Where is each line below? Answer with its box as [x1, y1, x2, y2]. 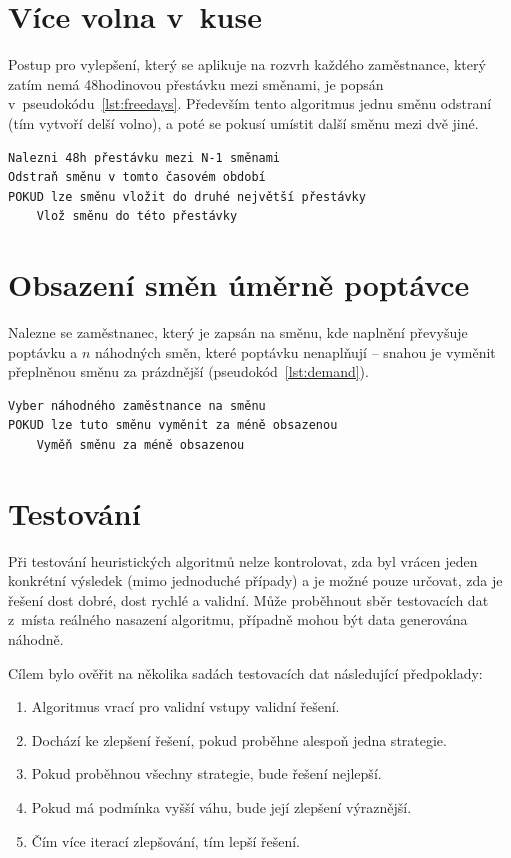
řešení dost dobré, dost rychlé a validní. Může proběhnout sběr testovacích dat [8, 589, 489, 610]
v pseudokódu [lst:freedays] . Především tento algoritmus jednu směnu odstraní [8, 93, 492, 114]
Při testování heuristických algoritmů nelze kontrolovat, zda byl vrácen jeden [8, 550, 478, 571]
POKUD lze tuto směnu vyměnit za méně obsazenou [8, 418, 338, 433]
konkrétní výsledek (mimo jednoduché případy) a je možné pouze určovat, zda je [8, 570, 503, 591]
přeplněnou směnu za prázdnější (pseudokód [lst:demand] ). [8, 361, 369, 382]
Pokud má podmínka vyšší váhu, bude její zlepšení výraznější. [31, 797, 412, 818]
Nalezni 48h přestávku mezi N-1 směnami [8, 150, 281, 165]
